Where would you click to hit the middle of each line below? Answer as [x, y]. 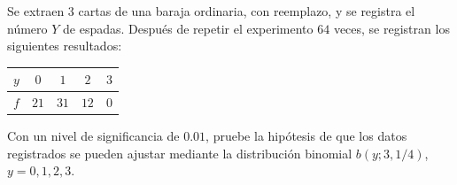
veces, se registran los [391, 28]
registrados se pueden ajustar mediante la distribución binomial [180, 153]
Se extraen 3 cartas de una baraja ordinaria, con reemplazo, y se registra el [211, 11]
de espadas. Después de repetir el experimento [188, 28]
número [27, 28]
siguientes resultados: [65, 46]
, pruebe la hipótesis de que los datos [306, 136]
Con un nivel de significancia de [93, 136]
